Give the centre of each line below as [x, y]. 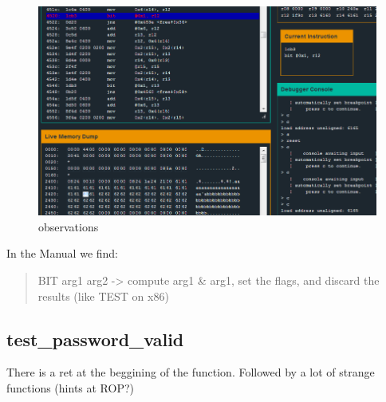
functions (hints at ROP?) [71, 387]
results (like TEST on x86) [103, 296]
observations [69, 226]
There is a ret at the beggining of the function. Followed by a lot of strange [191, 372]
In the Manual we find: [63, 253]
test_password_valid [95, 339]
